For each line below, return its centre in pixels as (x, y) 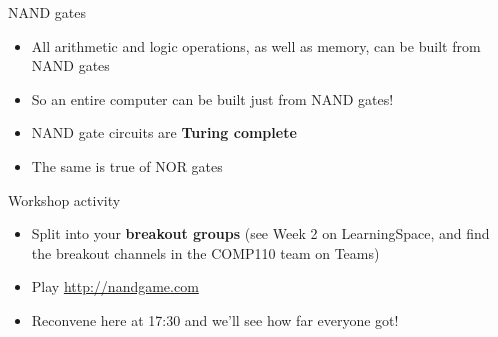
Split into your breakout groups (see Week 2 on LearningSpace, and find (260, 233)
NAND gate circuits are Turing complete (164, 132)
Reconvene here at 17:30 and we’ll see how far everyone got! (215, 319)
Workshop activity (64, 199)
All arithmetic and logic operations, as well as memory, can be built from (256, 45)
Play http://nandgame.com (115, 286)
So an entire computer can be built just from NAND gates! (212, 98)
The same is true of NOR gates (127, 165)
